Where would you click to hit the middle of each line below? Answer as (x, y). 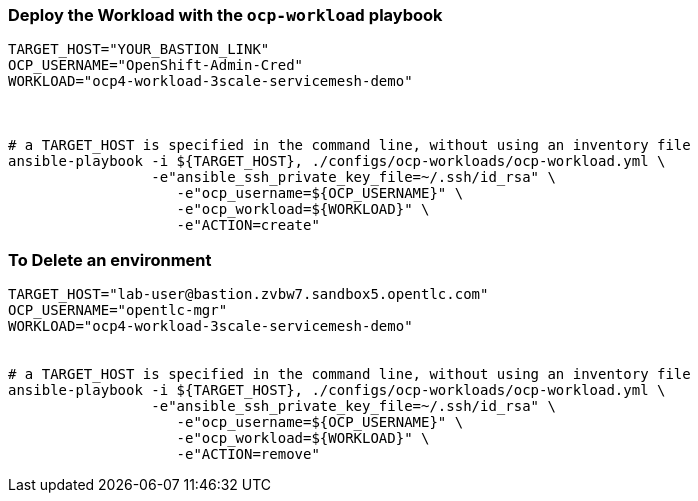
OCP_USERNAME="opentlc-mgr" (118, 310)
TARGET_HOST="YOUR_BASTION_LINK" (139, 49)
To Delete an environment (110, 259)
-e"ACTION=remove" (248, 454)
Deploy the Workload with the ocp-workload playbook (225, 15)
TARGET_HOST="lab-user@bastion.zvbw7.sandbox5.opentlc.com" (248, 294)
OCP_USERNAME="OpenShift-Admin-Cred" (156, 65)
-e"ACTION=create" (248, 225)
